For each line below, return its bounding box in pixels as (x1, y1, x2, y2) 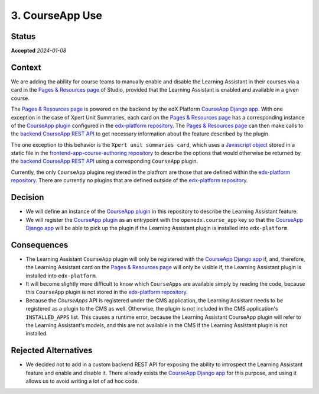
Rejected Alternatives (11, 345, 93, 356)
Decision (11, 192, 44, 202)
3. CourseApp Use (11, 9, 103, 22)
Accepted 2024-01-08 (11, 47, 67, 54)
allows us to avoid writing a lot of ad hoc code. (25, 377, 139, 385)
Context (11, 62, 41, 72)
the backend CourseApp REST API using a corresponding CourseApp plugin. (11, 157, 198, 165)
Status (11, 31, 36, 41)
